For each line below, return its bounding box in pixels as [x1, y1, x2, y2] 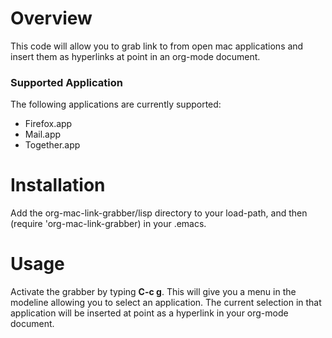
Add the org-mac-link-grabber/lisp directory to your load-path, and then [10, 207, 308, 219]
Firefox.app [24, 118, 73, 130]
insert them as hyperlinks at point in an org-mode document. [10, 50, 261, 62]
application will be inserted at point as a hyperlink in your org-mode [10, 307, 289, 319]
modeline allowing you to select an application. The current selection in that [10, 297, 322, 309]
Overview [10, 7, 93, 30]
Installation [10, 174, 106, 197]
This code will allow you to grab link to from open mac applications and [10, 40, 304, 52]
